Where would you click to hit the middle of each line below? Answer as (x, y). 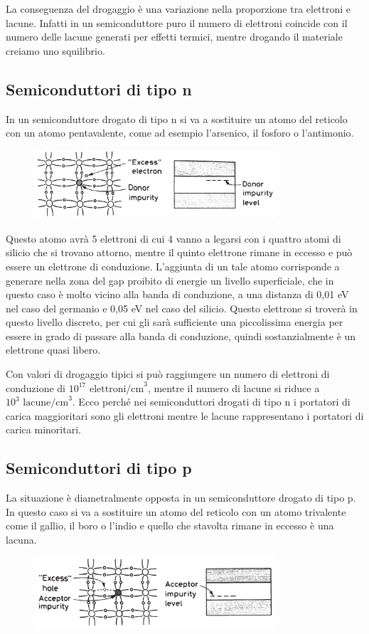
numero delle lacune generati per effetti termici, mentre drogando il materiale (174, 37)
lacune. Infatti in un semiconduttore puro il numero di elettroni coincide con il (177, 22)
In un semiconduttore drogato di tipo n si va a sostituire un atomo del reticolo (177, 118)
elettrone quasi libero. (53, 350)
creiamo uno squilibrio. (55, 50)
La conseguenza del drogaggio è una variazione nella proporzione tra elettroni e (178, 9)
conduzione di (36, 387)
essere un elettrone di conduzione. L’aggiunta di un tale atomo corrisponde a (173, 266)
